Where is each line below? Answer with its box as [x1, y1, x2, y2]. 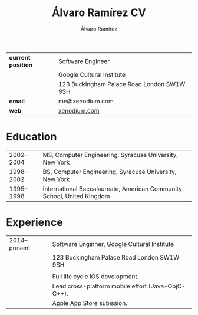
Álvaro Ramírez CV [52, 6, 146, 19]
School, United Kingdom [42, 192, 110, 200]
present [9, 244, 31, 252]
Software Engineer [58, 57, 110, 65]
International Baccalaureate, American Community [42, 185, 183, 193]
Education [6, 130, 57, 144]
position [9, 61, 33, 69]
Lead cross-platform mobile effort [52, 282, 147, 290]
